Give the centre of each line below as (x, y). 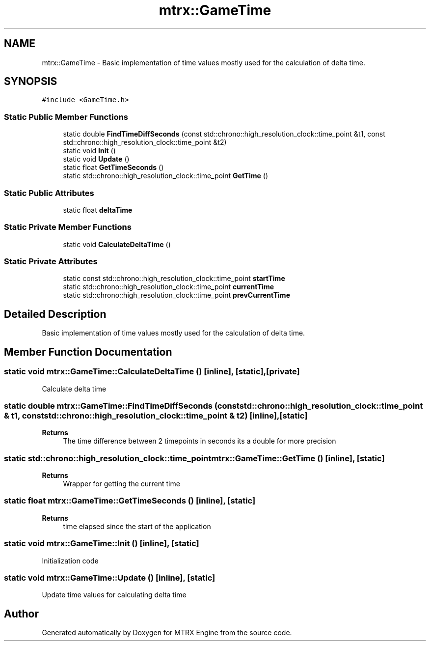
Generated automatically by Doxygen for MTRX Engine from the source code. (167, 633)
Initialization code (70, 561)
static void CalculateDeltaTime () (117, 244)
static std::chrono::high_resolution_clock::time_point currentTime (169, 287)
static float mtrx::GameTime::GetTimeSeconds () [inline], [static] (130, 501)
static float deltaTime (98, 210)
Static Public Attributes (49, 193)
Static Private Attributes (51, 262)
